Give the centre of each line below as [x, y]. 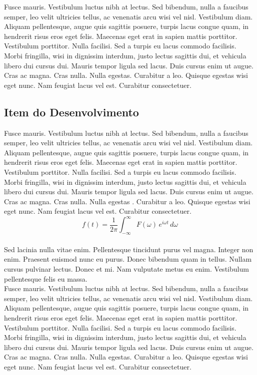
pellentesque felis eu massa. [46, 278]
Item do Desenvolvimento [71, 112]
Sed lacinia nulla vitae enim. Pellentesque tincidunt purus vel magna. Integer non [129, 249]
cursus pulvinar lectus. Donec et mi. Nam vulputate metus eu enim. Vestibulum [126, 268]
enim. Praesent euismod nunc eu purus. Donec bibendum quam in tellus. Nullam [128, 259]
